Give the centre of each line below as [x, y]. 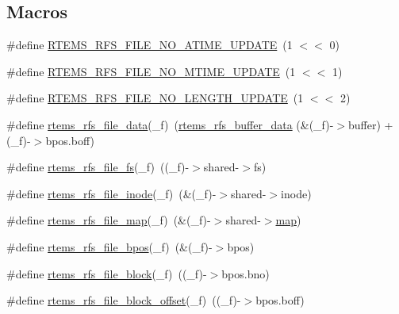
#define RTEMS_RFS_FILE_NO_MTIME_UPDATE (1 [151, 71]
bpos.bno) [246, 273]
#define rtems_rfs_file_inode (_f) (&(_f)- [111, 193]
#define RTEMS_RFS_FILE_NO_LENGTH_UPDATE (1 [155, 98]
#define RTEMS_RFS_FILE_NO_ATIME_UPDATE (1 [150, 45]
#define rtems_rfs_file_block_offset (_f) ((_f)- [124, 300]
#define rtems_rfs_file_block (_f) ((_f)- [107, 273]
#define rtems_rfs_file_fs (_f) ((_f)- [98, 167]
